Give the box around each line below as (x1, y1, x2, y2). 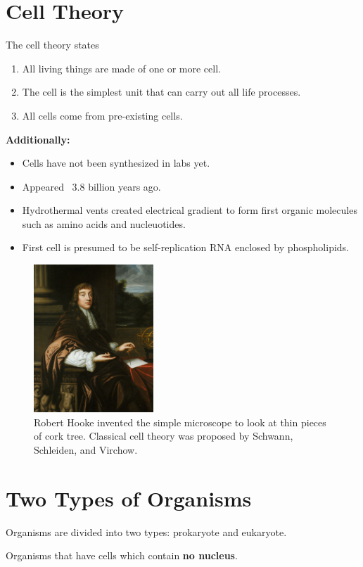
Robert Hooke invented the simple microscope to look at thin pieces (34, 414, 326, 429)
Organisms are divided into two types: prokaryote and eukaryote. (6, 524, 287, 539)
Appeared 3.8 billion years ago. (22, 179, 161, 193)
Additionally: (6, 132, 70, 146)
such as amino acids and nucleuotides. (22, 216, 186, 231)
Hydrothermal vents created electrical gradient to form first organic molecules (22, 203, 357, 217)
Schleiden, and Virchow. (34, 442, 138, 457)
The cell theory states (6, 37, 99, 52)
